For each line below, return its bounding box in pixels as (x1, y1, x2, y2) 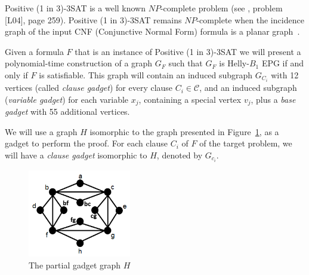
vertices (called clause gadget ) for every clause (5, 81, 173, 94)
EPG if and (261, 57, 304, 69)
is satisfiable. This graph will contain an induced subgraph (39, 68, 253, 81)
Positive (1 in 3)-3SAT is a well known (5, 2, 146, 14)
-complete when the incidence (196, 13, 304, 26)
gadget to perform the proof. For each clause (5, 137, 168, 149)
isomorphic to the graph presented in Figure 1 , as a (89, 125, 279, 137)
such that (168, 57, 203, 69)
